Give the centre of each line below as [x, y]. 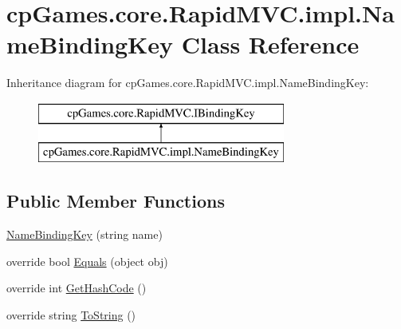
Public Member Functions [116, 201]
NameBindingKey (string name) [85, 234]
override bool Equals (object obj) [87, 261]
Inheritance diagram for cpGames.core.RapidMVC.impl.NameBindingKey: [188, 83]
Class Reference [270, 44]
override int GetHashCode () [77, 288]
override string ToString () [71, 315]
